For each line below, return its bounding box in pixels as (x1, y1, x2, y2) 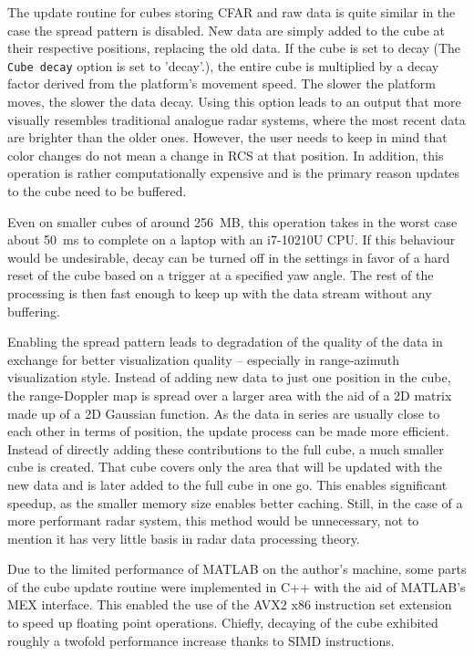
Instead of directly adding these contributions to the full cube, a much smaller (7, 439, 444, 458)
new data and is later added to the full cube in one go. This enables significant (7, 474, 448, 494)
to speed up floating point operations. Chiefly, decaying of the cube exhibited (7, 613, 438, 632)
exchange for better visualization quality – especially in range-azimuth (7, 349, 400, 369)
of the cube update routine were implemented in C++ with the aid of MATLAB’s (7, 577, 466, 596)
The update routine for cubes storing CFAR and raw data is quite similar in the (7, 3, 456, 21)
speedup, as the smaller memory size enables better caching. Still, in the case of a (7, 493, 463, 512)
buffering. (7, 301, 61, 320)
